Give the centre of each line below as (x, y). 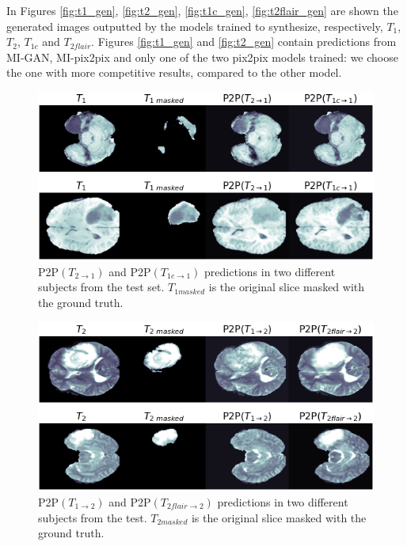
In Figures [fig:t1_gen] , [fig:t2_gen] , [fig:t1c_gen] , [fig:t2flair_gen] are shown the (202, 10)
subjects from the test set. (101, 287)
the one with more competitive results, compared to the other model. (174, 72)
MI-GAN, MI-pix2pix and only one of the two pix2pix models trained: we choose (202, 57)
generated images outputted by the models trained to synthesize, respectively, (195, 26)
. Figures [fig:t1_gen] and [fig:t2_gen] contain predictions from (244, 42)
